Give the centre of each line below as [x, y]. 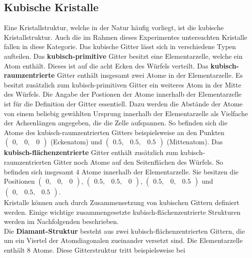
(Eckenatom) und [76, 142]
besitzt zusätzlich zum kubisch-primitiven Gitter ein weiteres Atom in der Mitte [123, 84]
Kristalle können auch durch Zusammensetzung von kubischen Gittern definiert [122, 202]
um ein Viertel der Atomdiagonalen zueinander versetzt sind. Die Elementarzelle [123, 240]
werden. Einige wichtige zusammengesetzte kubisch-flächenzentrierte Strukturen [122, 212]
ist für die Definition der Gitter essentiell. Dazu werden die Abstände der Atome [123, 103]
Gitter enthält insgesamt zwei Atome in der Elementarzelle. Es [150, 75]
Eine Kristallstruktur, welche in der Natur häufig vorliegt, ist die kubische [114, 27]
